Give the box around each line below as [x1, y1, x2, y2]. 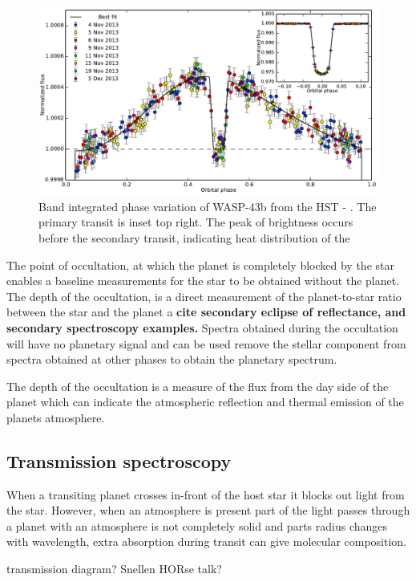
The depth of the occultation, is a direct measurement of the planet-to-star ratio [6, 287, 402, 304]
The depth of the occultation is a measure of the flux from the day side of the [6, 377, 389, 394]
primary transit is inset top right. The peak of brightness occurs [38, 214, 353, 230]
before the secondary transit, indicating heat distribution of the [38, 229, 350, 246]
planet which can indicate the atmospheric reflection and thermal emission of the [6, 393, 404, 410]
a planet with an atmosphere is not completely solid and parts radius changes [6, 517, 388, 534]
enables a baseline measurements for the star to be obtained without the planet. [6, 272, 400, 289]
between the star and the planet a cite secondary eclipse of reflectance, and [6, 303, 406, 320]
